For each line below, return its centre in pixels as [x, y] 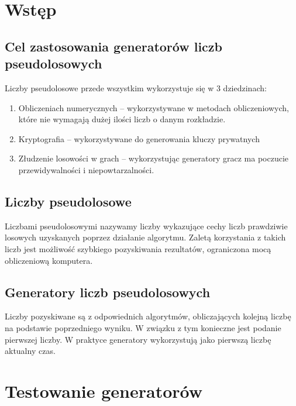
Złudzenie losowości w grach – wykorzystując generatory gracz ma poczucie [154, 158]
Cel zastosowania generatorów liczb [113, 46]
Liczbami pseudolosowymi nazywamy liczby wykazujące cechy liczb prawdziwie [146, 226]
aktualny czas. [30, 351]
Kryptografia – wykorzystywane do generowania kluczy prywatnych [139, 138]
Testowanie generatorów [104, 390]
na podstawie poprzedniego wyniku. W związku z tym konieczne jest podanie [143, 327]
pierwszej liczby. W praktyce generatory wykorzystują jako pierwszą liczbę [138, 339]
